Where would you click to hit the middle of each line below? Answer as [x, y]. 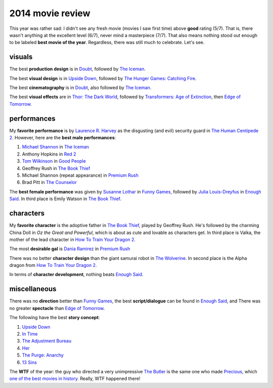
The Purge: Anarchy [43, 355]
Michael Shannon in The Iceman [56, 147]
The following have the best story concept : [55, 318]
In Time [30, 334]
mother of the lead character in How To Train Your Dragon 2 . [73, 239]
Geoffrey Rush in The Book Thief [56, 168]
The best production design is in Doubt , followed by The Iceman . [78, 69]
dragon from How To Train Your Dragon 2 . [53, 265]
